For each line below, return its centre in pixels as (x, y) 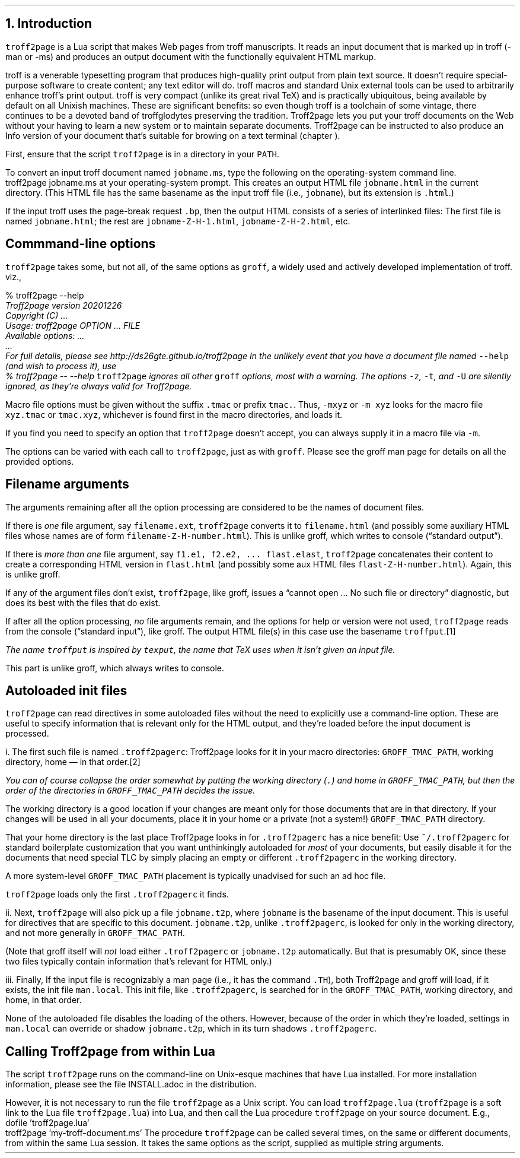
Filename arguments (67, 484)
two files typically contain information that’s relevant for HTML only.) (139, 962)
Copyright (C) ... (37, 315)
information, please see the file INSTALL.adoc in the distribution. (131, 1084)
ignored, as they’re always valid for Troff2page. (99, 386)
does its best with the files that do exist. (83, 602)
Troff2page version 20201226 (64, 305)
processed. (27, 734)
